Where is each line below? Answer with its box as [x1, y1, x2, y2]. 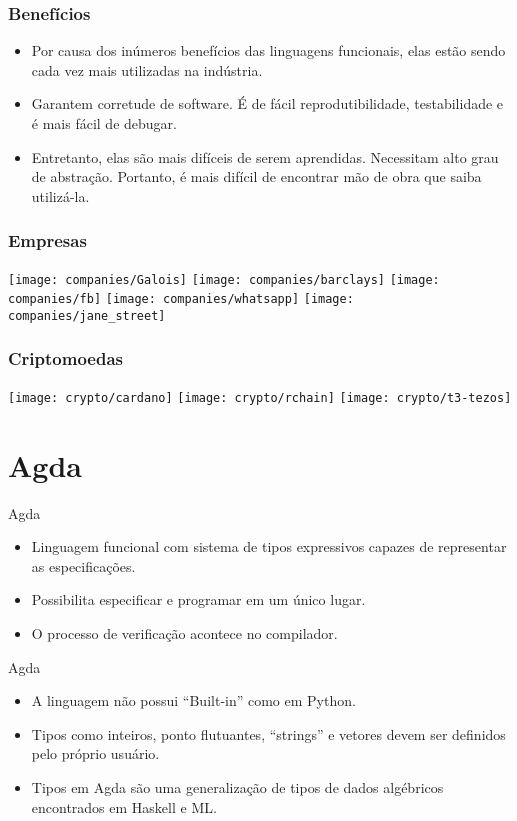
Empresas [8, 228, 87, 253]
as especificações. [31, 555, 136, 576]
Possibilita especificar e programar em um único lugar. [31, 589, 366, 610]
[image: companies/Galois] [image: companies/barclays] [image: [8, 272, 440, 287]
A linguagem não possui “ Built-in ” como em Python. [31, 690, 356, 711]
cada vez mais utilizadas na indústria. [31, 59, 263, 80]
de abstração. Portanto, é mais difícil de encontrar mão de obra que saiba [31, 166, 482, 187]
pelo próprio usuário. [31, 743, 160, 764]
